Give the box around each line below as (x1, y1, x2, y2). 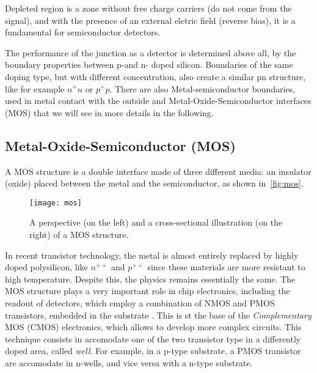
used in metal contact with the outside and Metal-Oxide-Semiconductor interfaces (5, 94, 312, 107)
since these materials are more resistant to (147, 260, 305, 273)
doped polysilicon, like (5, 260, 88, 273)
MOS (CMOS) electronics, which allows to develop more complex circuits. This (5, 320, 302, 333)
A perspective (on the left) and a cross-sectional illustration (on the (29, 216, 283, 229)
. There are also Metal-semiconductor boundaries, (109, 82, 296, 95)
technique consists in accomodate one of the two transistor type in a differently (5, 332, 301, 345)
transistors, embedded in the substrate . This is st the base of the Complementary (5, 308, 312, 321)
